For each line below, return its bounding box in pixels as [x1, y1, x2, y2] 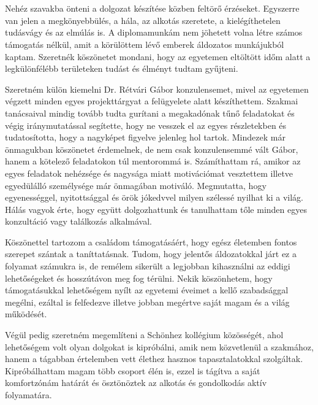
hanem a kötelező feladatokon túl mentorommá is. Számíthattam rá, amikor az [5, 155, 301, 168]
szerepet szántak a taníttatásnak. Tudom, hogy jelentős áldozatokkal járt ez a [5, 247, 297, 260]
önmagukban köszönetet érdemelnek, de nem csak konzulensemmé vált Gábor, [5, 142, 298, 155]
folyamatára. [5, 388, 52, 401]
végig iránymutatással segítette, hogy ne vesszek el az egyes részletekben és [5, 118, 287, 131]
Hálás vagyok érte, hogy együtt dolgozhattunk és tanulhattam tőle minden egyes [5, 202, 307, 215]
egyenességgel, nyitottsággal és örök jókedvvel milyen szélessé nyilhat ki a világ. [5, 191, 304, 204]
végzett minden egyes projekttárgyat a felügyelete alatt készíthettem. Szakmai [5, 94, 298, 107]
